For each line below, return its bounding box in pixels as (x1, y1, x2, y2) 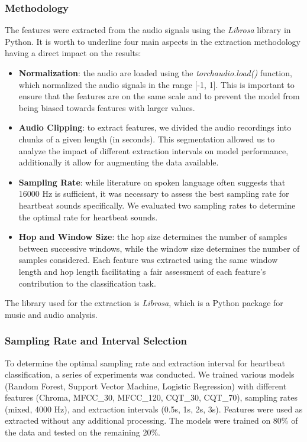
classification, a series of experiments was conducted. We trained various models (5, 368, 295, 381)
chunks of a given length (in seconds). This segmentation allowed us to (18, 132, 275, 145)
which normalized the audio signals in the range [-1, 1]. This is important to (18, 78, 295, 90)
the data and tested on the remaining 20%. (5, 426, 161, 438)
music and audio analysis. (5, 308, 98, 320)
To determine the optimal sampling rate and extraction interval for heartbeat (5, 356, 285, 369)
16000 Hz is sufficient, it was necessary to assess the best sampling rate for (18, 187, 289, 200)
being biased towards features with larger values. (18, 101, 195, 113)
